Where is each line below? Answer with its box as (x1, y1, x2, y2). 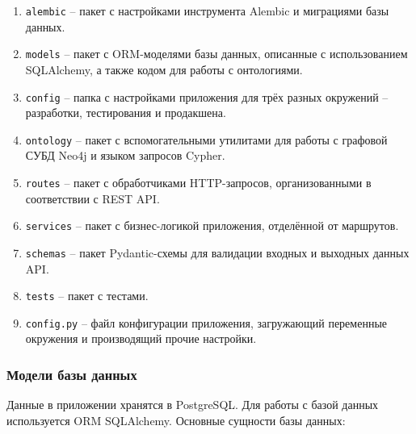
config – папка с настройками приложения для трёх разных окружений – (25, 88, 389, 105)
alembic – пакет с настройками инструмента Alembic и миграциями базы (25, 2, 389, 19)
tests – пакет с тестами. (25, 287, 149, 304)
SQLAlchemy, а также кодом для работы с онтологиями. (25, 61, 303, 77)
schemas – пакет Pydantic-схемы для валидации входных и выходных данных (25, 244, 410, 261)
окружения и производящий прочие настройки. (25, 330, 257, 347)
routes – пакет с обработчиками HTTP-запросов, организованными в (25, 174, 372, 190)
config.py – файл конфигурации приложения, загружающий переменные (25, 314, 388, 331)
